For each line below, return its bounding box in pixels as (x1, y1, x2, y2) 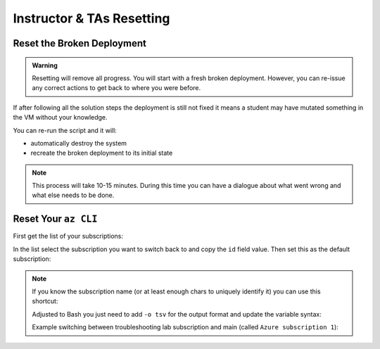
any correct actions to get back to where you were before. (32, 84, 201, 92)
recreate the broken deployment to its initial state (30, 148, 173, 158)
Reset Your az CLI (13, 213, 98, 225)
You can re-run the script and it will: (13, 126, 118, 134)
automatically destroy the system (30, 139, 127, 147)
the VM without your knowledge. (13, 113, 108, 122)
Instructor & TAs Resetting (13, 11, 170, 26)
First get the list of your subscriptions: (13, 232, 123, 241)
